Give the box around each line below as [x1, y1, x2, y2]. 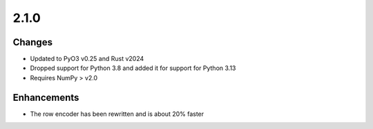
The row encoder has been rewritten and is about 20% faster [30, 110, 204, 118]
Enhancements [12, 91, 79, 103]
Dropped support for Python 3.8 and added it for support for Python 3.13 [30, 64, 236, 72]
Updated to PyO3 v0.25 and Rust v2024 [30, 55, 144, 63]
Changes [12, 36, 53, 48]
